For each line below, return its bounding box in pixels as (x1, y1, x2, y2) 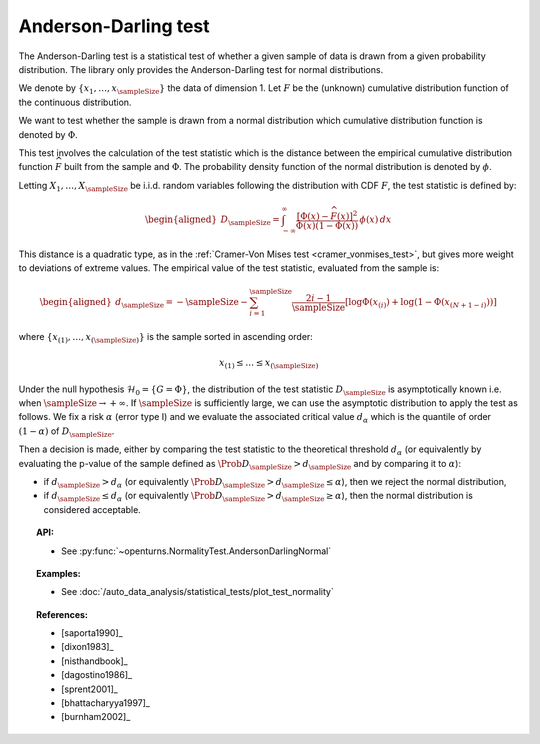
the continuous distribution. (18, 96, 132, 108)
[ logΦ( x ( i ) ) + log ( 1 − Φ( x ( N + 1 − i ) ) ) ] (345, 296, 497, 310)
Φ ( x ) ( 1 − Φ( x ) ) (295, 220, 359, 232)
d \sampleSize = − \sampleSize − (115, 296, 249, 310)
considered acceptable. (43, 503, 142, 515)
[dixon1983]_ (61, 641, 114, 653)
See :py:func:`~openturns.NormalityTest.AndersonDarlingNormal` (61, 545, 332, 557)
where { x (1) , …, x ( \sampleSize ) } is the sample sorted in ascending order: (18, 330, 314, 345)
